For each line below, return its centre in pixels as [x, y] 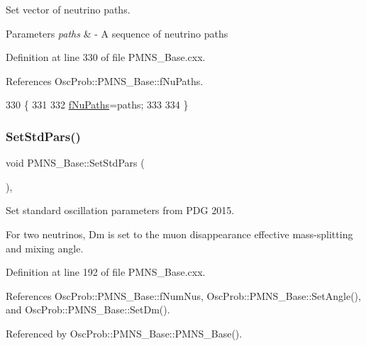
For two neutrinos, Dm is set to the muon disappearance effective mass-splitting [179, 234]
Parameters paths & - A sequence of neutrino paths [117, 33]
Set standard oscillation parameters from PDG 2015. [120, 210]
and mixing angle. [45, 248]
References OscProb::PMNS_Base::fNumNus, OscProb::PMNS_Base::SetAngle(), [183, 295]
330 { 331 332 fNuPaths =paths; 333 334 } [97, 105]
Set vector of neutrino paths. [68, 9]
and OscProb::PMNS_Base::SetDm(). [88, 309]
